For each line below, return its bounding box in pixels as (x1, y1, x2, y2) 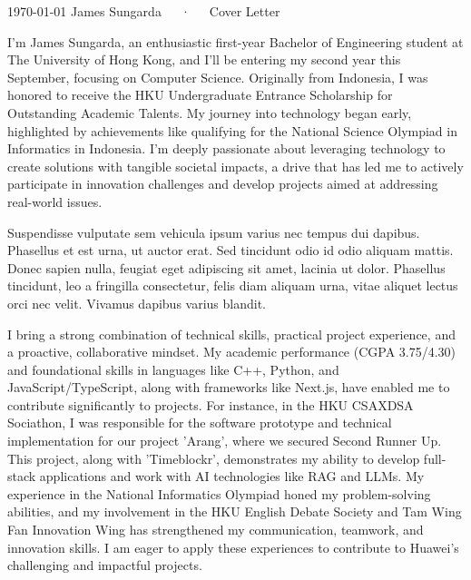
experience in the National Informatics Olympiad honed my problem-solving (7, 484, 431, 503)
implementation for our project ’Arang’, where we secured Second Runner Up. (7, 431, 442, 450)
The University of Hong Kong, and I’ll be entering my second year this (7, 50, 401, 69)
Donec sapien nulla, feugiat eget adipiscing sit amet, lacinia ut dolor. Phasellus (7, 258, 446, 277)
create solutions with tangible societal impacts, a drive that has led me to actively (7, 156, 464, 175)
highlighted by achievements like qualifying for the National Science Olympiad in (7, 121, 457, 140)
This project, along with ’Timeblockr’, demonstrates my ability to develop (7, 448, 420, 467)
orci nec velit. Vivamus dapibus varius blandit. (7, 293, 266, 312)
